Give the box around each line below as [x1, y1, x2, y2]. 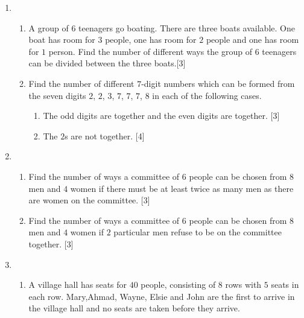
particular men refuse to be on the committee [113, 226, 282, 238]
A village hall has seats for [28, 278, 127, 291]
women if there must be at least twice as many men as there [70, 182, 294, 194]
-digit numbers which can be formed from [141, 77, 295, 89]
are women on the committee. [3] [28, 194, 150, 206]
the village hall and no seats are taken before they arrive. [28, 302, 240, 314]
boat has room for [28, 33, 95, 46]
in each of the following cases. [152, 89, 262, 101]
